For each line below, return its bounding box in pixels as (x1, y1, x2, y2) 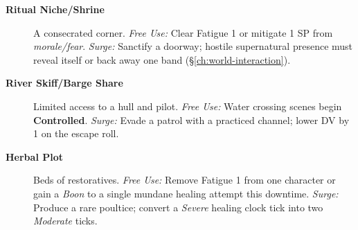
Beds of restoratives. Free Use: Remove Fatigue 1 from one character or (33, 172, 336, 187)
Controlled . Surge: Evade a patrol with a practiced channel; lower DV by (33, 112, 350, 127)
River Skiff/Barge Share (6, 76, 123, 90)
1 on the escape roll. (33, 126, 119, 141)
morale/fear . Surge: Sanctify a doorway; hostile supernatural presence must (33, 39, 353, 53)
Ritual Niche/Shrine (6, 2, 105, 16)
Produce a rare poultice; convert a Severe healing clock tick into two (33, 200, 323, 214)
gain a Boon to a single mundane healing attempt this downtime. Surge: (33, 186, 339, 200)
